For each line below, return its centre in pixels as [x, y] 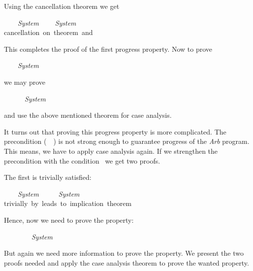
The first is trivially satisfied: [48, 177]
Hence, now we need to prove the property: [69, 220]
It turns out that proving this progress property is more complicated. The [115, 131]
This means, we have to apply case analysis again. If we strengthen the [111, 151]
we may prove [25, 82]
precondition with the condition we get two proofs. [82, 160]
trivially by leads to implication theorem [68, 203]
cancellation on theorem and [48, 32]
